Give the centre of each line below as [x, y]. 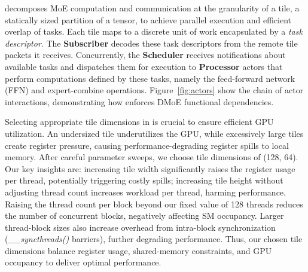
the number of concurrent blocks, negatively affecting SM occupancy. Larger [144, 216]
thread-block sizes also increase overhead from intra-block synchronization [140, 227]
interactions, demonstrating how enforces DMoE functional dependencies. [139, 101]
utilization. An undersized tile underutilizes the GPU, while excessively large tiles [154, 133]
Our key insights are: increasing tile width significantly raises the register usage [150, 168]
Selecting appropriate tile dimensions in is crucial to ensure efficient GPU [139, 122]
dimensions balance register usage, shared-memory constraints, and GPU [138, 250]
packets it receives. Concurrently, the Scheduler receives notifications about [145, 55]
